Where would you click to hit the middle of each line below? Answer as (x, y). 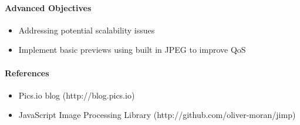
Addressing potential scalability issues (87, 30)
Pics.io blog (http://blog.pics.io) (77, 95)
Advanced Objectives (48, 7)
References (27, 72)
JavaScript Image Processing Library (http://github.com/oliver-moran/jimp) (157, 115)
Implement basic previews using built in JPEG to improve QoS (132, 50)
